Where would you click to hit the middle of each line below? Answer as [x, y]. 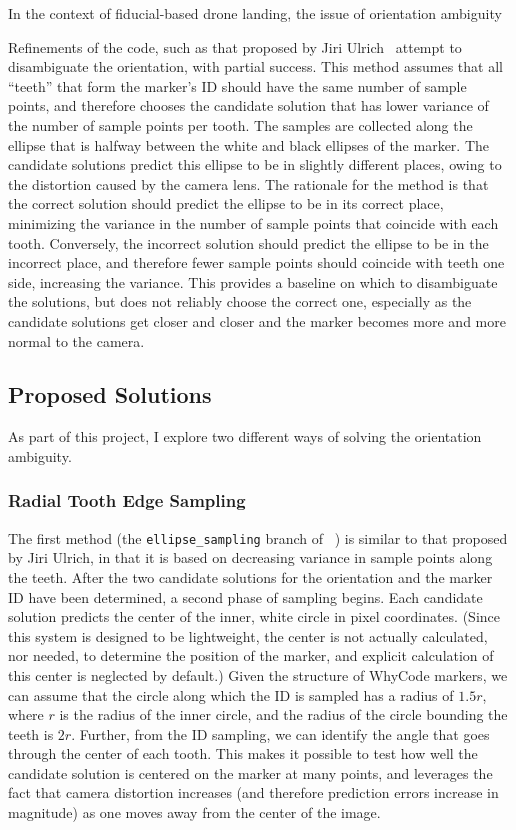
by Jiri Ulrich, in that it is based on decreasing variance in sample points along [250, 557]
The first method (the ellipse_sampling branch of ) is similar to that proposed [258, 537]
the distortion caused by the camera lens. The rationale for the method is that [248, 183]
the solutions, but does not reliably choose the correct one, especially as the [240, 301]
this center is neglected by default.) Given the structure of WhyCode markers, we [258, 674]
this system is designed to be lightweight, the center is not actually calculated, [248, 635]
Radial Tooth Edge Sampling [127, 500]
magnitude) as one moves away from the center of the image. [194, 812]
